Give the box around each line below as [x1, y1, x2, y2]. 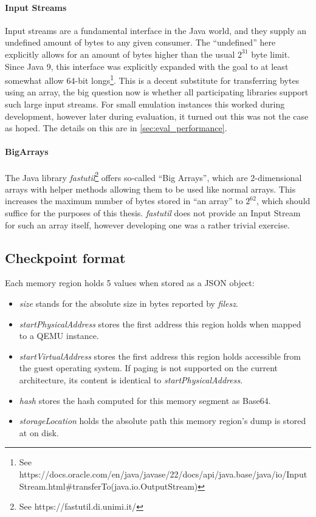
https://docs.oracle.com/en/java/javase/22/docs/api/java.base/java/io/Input [19, 467, 307, 480]
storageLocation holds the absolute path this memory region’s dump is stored [19, 414, 306, 427]
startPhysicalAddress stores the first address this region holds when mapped [19, 317, 301, 330]
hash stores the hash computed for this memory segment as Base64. [19, 394, 271, 406]
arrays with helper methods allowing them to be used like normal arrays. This [5, 182, 296, 195]
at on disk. [19, 426, 59, 439]
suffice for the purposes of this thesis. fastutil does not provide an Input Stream [5, 207, 301, 219]
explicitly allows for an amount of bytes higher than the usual [5, 47, 235, 60]
